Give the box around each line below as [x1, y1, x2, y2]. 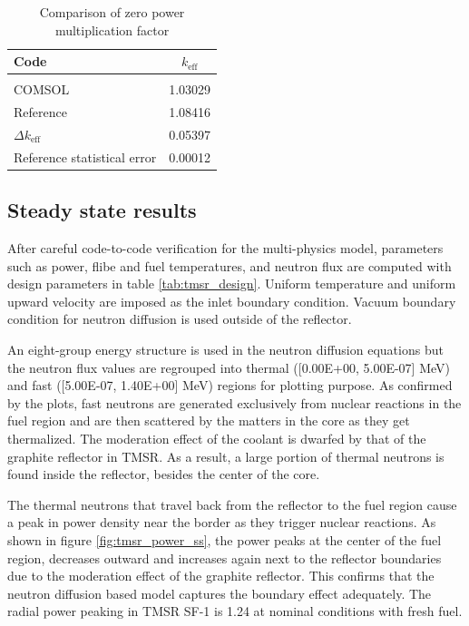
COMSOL [14, 80, 70, 99]
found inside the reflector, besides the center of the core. [7, 465, 320, 484]
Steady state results [7, 196, 197, 224]
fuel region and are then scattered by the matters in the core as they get [7, 411, 410, 430]
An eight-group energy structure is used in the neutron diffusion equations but [7, 340, 444, 359]
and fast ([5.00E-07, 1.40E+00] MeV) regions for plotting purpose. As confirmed [7, 376, 453, 395]
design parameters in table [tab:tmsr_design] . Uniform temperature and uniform [7, 274, 456, 293]
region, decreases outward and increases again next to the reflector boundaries [7, 548, 442, 567]
